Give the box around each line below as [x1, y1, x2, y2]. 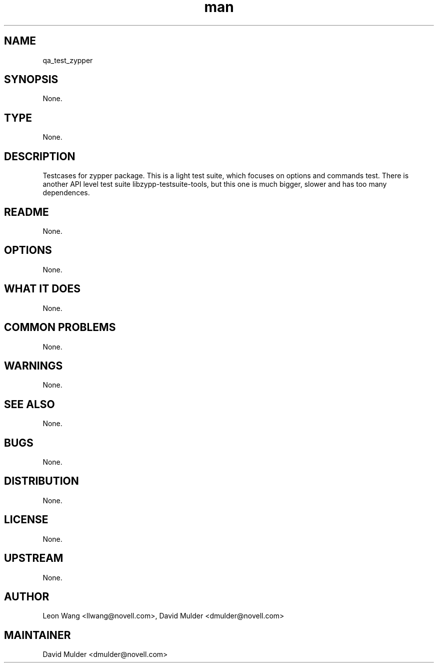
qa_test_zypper [42, 56, 93, 65]
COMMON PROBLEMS [4, 321, 116, 334]
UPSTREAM [4, 552, 63, 565]
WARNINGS [4, 359, 63, 372]
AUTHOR [4, 590, 49, 603]
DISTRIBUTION [4, 475, 79, 488]
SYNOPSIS [4, 73, 58, 86]
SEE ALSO [4, 398, 55, 411]
